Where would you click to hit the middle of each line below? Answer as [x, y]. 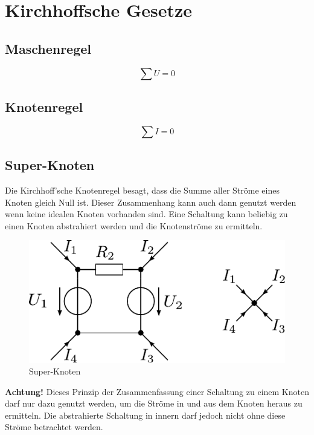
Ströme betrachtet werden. [54, 427]
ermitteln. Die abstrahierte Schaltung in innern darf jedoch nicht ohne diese [145, 415]
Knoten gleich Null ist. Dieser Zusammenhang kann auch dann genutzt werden [151, 202]
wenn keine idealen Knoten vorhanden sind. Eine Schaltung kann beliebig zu [146, 214]
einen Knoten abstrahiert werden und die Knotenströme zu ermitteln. [134, 225]
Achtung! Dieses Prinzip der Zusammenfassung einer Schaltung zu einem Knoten [157, 391]
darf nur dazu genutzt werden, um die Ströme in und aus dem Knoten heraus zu [154, 403]
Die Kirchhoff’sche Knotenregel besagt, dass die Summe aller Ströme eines [142, 190]
